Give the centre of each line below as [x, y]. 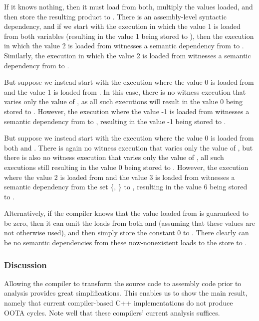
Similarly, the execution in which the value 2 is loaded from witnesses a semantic [128, 55]
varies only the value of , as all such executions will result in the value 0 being [123, 101]
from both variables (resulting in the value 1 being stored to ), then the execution [129, 36]
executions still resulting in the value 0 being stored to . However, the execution [126, 167]
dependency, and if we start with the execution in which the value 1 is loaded [122, 26]
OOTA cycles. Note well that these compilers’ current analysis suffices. [112, 312]
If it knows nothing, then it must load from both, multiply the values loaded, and [129, 6]
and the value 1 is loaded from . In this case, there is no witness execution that [125, 91]
